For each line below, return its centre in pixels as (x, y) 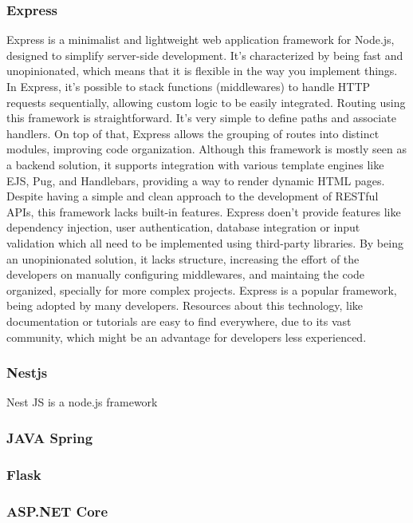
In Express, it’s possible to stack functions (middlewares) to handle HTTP (189, 86)
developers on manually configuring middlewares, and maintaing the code (186, 274)
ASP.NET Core (57, 511)
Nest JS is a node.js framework (82, 402)
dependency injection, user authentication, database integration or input (183, 227)
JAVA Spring (50, 437)
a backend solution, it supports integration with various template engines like (195, 164)
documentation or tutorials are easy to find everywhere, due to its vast (179, 321)
